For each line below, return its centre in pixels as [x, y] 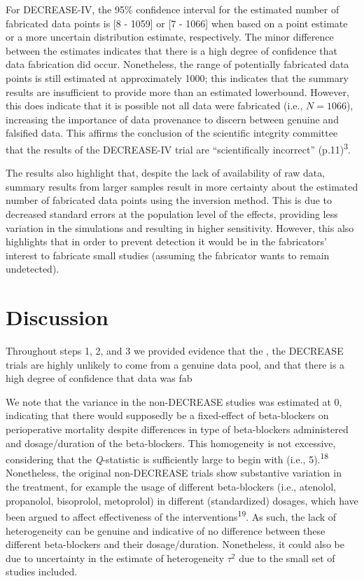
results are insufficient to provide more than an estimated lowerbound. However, [177, 91]
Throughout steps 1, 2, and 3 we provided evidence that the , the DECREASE [175, 351]
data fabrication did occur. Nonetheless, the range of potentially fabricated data [177, 64]
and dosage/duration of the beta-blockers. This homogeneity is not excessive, [171, 443]
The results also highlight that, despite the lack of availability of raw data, [166, 173]
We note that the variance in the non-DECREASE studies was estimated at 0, [174, 401]
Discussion [57, 317]
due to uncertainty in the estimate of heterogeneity [115, 558]
